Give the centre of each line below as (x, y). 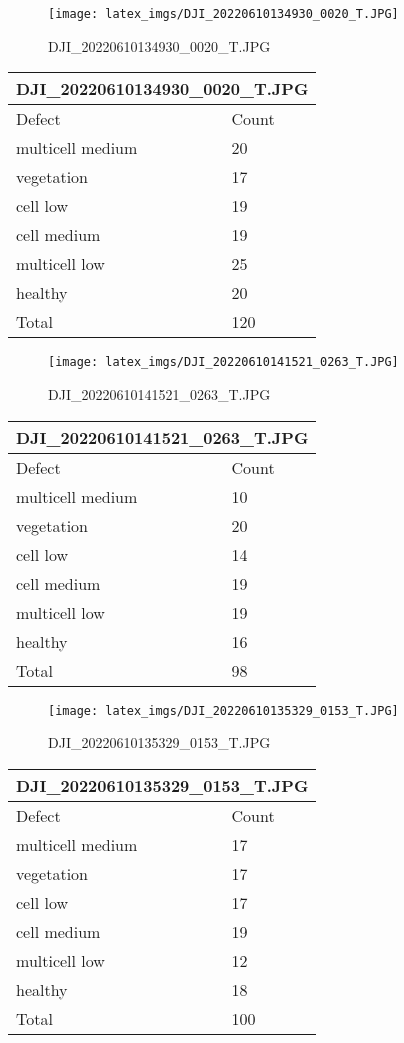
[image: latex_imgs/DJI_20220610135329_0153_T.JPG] (223, 710)
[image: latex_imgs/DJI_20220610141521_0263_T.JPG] (223, 362)
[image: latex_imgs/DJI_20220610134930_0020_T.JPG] (223, 14)
